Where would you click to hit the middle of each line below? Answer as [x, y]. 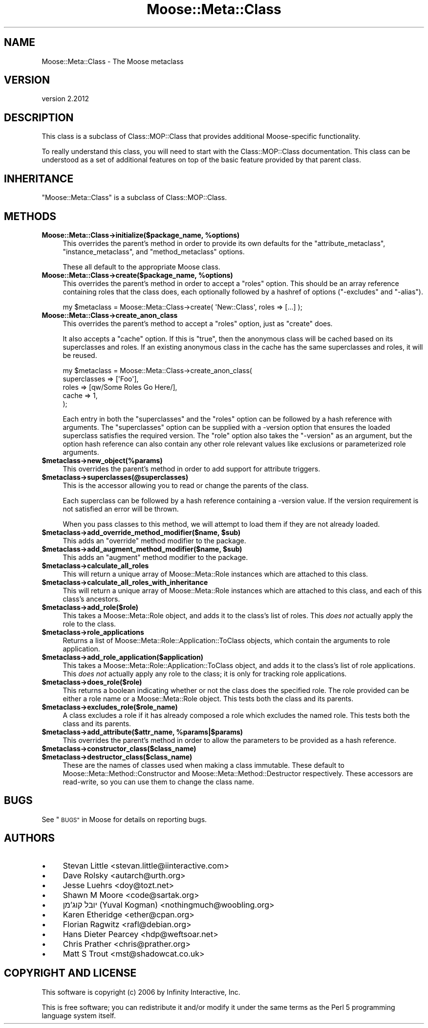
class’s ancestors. [91, 599]
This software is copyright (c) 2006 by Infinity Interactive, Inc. [141, 992]
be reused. [80, 355]
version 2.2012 [65, 99]
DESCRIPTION [39, 117]
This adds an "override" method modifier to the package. [154, 540]
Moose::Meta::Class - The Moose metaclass [113, 61]
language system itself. [79, 1015]
